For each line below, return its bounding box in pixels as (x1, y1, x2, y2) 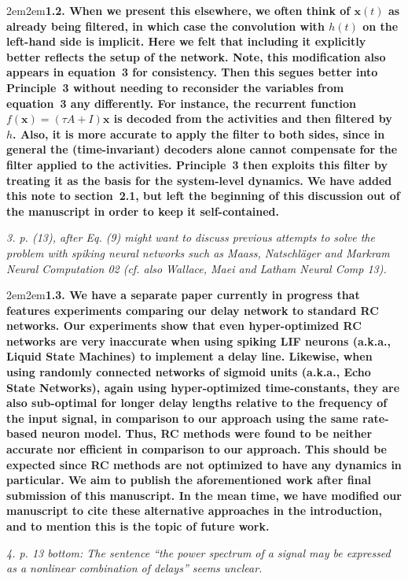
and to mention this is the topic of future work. (6, 518, 270, 534)
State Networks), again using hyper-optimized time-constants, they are (6, 379, 400, 395)
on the (362, 17, 399, 34)
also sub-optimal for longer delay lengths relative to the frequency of (6, 394, 388, 411)
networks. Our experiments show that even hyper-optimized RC (6, 317, 362, 334)
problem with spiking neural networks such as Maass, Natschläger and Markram (6, 244, 390, 261)
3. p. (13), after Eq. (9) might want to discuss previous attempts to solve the (6, 229, 375, 246)
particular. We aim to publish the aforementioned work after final (6, 472, 371, 488)
